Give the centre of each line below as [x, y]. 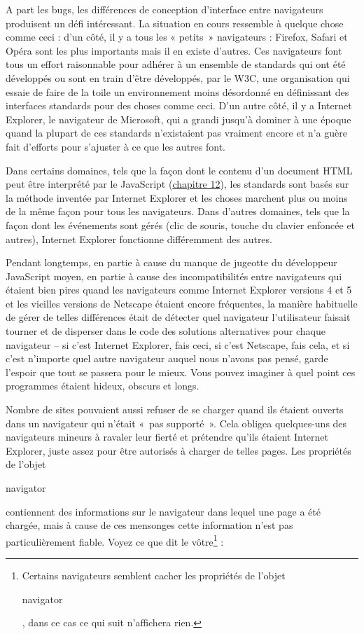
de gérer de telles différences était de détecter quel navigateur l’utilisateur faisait [178, 317]
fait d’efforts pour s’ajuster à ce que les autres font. [115, 146]
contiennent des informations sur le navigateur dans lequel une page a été [163, 511]
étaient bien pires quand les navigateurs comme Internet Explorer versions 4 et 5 [179, 290]
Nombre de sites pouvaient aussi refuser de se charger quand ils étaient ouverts [175, 409]
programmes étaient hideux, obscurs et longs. [103, 386]
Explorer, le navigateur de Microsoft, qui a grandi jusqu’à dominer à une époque [178, 119]
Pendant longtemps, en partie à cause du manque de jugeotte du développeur [171, 262]
